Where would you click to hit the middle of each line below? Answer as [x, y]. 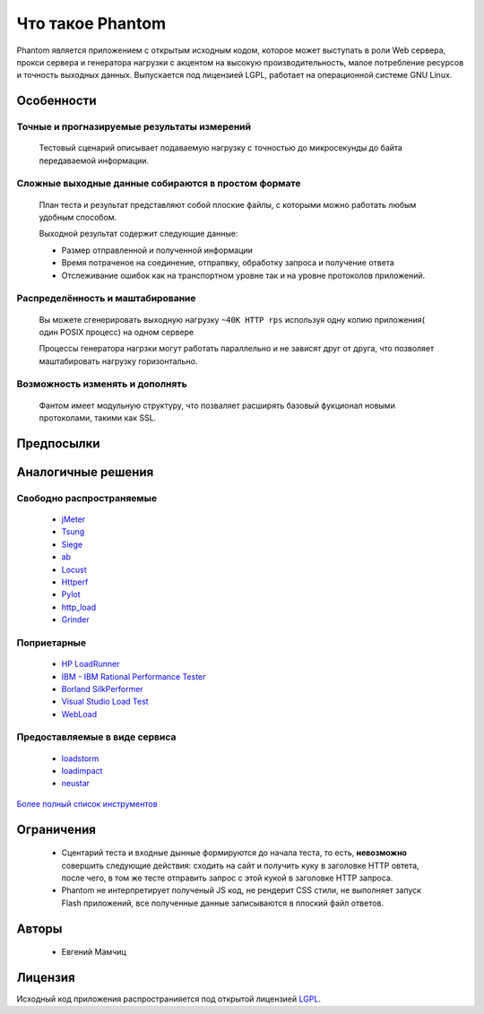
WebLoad [79, 714]
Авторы [39, 928]
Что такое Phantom [91, 23]
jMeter [73, 519]
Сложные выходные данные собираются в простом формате [159, 184]
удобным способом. [78, 217]
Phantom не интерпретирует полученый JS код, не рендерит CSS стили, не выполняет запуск [241, 890]
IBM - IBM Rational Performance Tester [134, 676]
